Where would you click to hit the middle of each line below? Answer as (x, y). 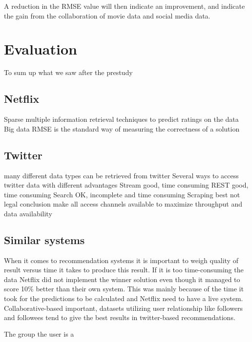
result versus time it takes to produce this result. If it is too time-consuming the (124, 270)
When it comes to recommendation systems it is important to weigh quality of (121, 260)
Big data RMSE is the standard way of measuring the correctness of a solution (122, 128)
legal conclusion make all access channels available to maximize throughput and (123, 204)
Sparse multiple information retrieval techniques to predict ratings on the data (121, 119)
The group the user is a (39, 333)
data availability (28, 213)
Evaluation (41, 49)
